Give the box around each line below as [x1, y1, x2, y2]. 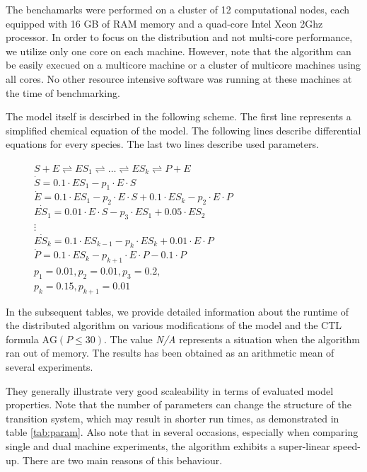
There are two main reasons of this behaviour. [23, 452, 223, 467]
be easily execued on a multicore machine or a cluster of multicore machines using [6, 57, 361, 72]
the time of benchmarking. [6, 85, 120, 100]
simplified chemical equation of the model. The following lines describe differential [6, 122, 361, 137]
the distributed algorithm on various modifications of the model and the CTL [6, 318, 342, 333]
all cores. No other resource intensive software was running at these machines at [6, 71, 352, 86]
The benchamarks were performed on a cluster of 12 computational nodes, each [6, 2, 350, 16]
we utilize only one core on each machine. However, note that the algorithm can [6, 43, 351, 58]
